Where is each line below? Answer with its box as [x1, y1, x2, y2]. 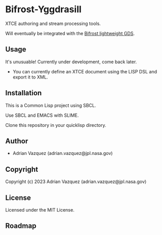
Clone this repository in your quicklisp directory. [5, 122, 106, 128]
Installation [5, 89, 42, 97]
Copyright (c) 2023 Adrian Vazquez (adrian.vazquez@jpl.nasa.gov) [5, 178, 147, 185]
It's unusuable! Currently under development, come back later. [5, 59, 137, 65]
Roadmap [5, 222, 37, 230]
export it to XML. [12, 74, 49, 80]
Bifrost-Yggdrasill [5, 4, 82, 15]
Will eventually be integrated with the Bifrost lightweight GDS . [5, 30, 135, 36]
